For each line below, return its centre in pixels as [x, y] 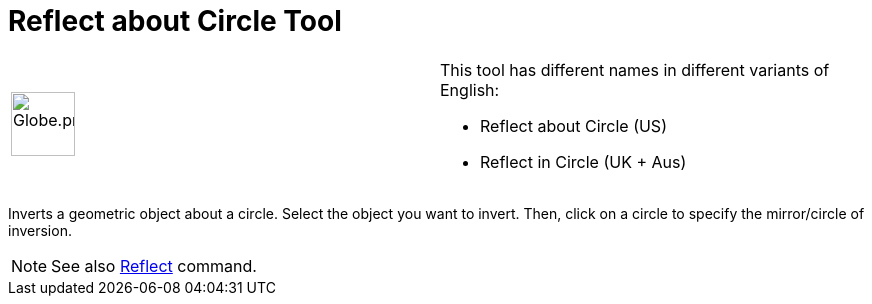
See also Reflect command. [154, 265]
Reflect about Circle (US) [573, 125]
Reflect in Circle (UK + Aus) [583, 161]
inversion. [40, 230]
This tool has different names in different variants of [635, 69]
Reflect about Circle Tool [175, 21]
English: [470, 89]
